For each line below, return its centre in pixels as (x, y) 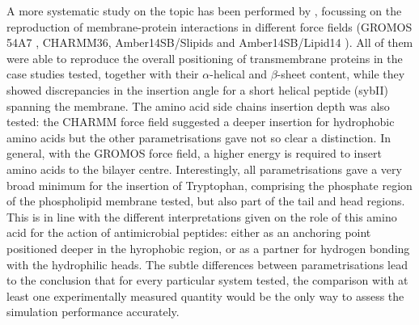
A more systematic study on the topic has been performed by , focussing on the (204, 11)
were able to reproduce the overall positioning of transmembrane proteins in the (205, 58)
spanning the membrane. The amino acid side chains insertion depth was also (198, 106)
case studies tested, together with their (103, 74)
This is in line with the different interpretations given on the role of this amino (202, 216)
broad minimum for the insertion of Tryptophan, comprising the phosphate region (209, 185)
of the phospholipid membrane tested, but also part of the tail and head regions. (206, 201)
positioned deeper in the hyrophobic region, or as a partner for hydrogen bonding (208, 248)
